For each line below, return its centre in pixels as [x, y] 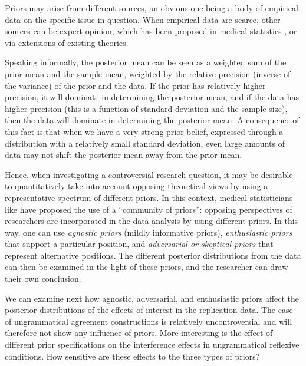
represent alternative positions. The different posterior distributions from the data [153, 255]
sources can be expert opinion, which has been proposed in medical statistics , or [151, 31]
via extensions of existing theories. [67, 42]
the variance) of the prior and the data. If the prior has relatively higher [135, 85]
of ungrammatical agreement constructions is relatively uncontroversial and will [149, 321]
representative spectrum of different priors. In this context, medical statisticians [149, 197]
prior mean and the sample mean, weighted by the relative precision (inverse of [148, 73]
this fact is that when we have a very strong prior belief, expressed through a [144, 131]
